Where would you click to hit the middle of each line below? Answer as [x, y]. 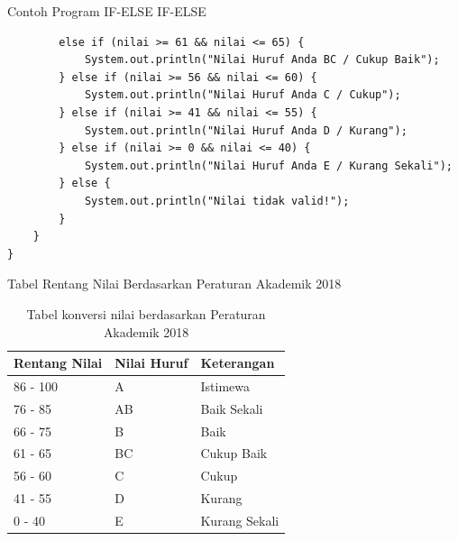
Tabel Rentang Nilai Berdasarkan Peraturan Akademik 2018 [174, 284]
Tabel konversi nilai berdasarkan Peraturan [146, 313]
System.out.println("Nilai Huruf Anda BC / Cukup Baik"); [262, 60]
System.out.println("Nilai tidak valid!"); [217, 201]
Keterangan [238, 363]
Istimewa [225, 385]
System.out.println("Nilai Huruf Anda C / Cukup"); [243, 95]
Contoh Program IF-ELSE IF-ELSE [107, 11]
